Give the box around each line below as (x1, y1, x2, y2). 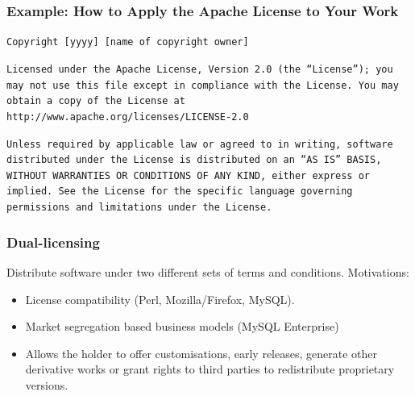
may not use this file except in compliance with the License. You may (6, 79, 399, 91)
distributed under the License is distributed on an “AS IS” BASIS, (6, 154, 382, 166)
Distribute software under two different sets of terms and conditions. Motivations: (6, 264, 409, 280)
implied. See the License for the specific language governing (6, 185, 353, 198)
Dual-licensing (6, 231, 100, 252)
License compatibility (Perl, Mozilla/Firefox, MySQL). (25, 290, 295, 307)
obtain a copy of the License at (6, 95, 185, 107)
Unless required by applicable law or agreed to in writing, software (6, 138, 393, 150)
